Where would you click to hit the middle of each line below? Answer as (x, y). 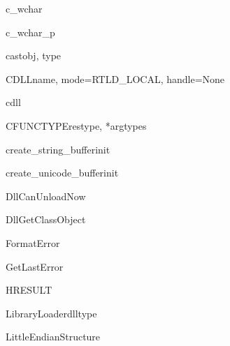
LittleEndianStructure (53, 337)
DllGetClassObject (46, 219)
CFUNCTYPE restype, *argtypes (76, 125)
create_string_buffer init (58, 149)
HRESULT (29, 290)
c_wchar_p (30, 32)
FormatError (33, 242)
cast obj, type (34, 55)
